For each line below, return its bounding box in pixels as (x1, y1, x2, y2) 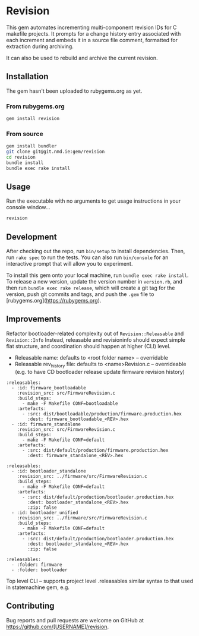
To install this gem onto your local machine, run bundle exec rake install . (6, 272, 189, 279)
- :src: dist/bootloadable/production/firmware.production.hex (21, 411, 182, 417)
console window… (6, 204, 50, 211)
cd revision (6, 154, 36, 160)
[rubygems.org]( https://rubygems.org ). (6, 297, 102, 304)
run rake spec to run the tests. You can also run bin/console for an (6, 254, 169, 261)
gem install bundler (6, 143, 58, 149)
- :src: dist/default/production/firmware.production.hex (21, 447, 169, 453)
